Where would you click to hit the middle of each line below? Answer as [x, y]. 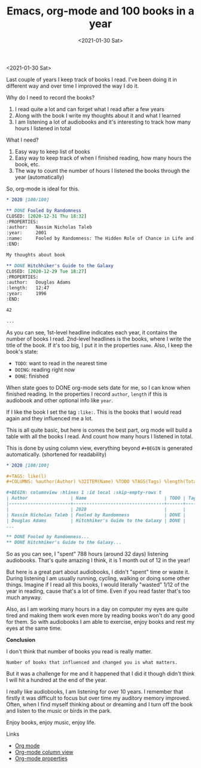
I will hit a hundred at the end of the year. [57, 680]
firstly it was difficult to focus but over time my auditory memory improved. [98, 698]
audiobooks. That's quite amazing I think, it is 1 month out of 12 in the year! [98, 560]
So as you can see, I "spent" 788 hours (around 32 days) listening [87, 554]
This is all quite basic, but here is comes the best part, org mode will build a [99, 430]
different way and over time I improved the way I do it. [73, 86]
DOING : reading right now [45, 369]
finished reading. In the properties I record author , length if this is [87, 394]
